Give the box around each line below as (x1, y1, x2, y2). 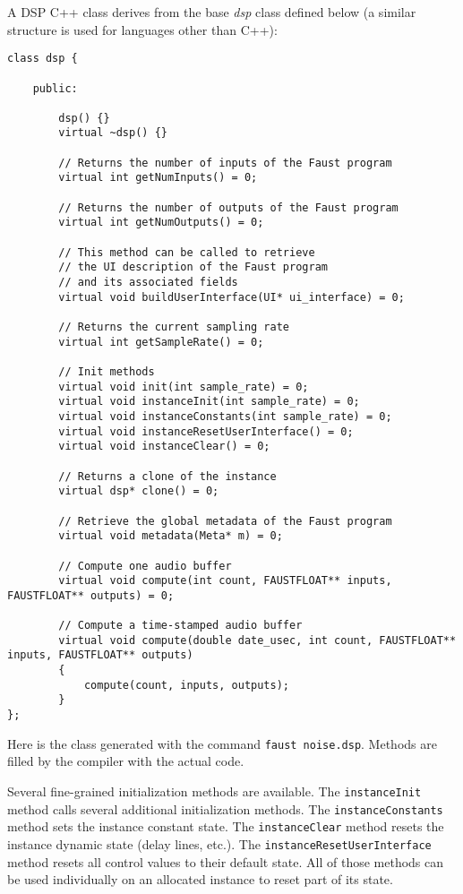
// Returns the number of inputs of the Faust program (58, 156, 392, 169)
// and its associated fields (58, 276, 238, 289)
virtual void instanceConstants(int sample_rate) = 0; (58, 409, 392, 423)
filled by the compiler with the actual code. (7, 752, 244, 770)
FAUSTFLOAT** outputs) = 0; (7, 589, 175, 602)
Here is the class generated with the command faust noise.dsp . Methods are (7, 734, 437, 752)
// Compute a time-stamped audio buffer (58, 619, 303, 632)
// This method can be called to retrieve (58, 245, 315, 259)
